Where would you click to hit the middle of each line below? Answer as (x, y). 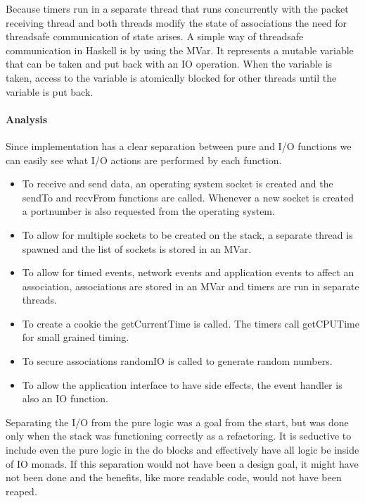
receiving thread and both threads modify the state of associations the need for (177, 22)
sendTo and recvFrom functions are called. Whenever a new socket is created (188, 197)
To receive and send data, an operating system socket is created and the (178, 184)
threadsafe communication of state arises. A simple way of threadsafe (155, 36)
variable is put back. (50, 91)
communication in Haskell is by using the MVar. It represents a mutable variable (180, 50)
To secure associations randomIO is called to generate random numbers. (177, 361)
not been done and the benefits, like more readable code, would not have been (174, 477)
